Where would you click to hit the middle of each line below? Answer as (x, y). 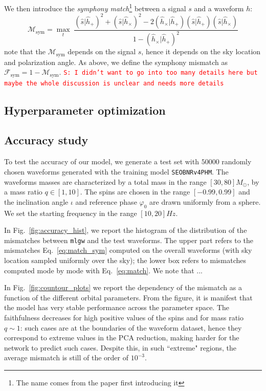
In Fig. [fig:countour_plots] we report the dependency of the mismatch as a (123, 287)
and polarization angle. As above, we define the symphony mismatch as (116, 62)
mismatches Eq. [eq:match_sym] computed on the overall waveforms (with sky (128, 250)
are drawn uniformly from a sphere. (205, 201)
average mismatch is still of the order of (66, 357)
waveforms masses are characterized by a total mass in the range (105, 181)
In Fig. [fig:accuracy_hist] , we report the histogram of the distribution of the (126, 230)
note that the (25, 51)
